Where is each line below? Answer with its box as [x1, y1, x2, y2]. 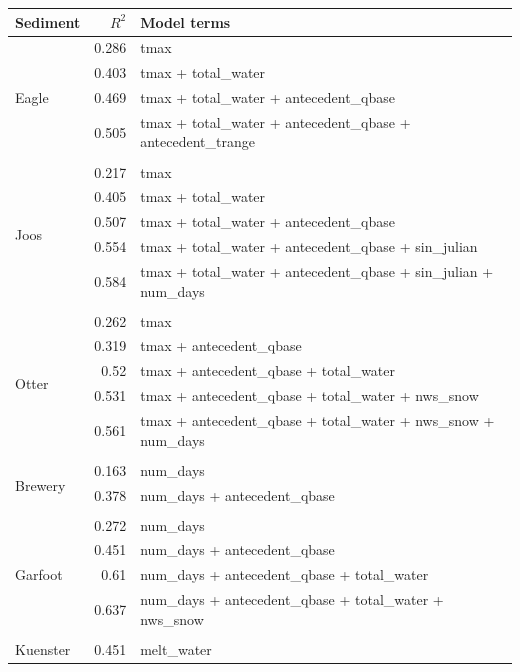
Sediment [15, 11, 81, 32]
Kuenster [15, 638, 71, 659]
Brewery [15, 474, 66, 495]
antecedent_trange [140, 131, 255, 152]
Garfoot [15, 564, 63, 585]
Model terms [140, 11, 231, 32]
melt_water [140, 638, 212, 659]
